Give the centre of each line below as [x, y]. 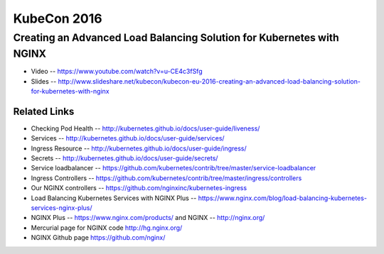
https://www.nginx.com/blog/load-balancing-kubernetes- [283, 198]
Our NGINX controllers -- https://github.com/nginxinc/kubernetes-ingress [139, 188]
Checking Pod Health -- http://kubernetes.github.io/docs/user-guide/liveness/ [145, 128]
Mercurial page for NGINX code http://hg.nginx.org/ [107, 228]
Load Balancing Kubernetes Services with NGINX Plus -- [114, 198]
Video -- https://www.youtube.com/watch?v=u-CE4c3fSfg [117, 72]
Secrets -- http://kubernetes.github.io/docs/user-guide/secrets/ [124, 158]
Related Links [44, 111]
